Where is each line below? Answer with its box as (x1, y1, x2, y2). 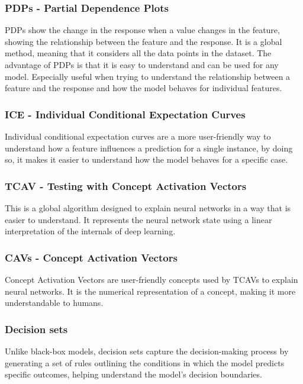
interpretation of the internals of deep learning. (5, 225, 176, 237)
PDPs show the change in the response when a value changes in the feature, (5, 24, 280, 36)
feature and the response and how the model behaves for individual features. (5, 82, 282, 94)
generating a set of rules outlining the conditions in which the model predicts (5, 356, 285, 369)
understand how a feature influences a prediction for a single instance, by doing (5, 141, 293, 154)
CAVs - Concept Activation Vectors (5, 250, 178, 264)
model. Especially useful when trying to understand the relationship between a (5, 70, 291, 82)
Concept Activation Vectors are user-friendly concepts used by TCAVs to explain (5, 273, 298, 285)
